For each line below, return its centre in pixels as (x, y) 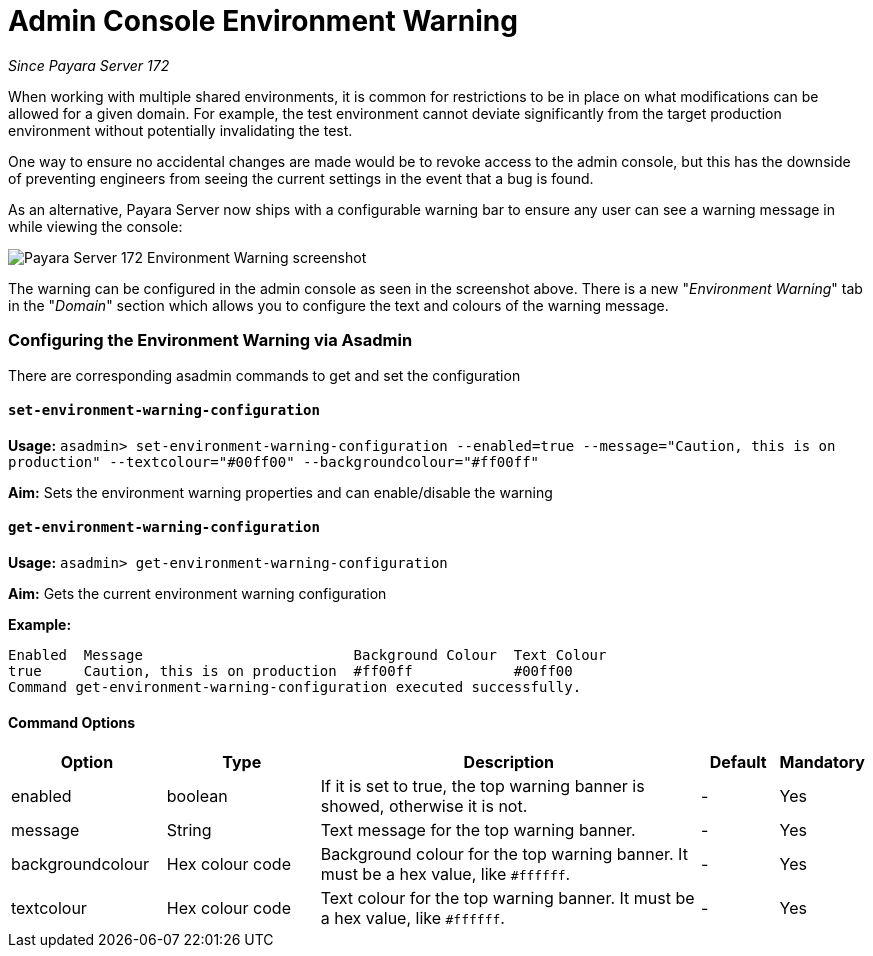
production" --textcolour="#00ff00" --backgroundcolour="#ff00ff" (274, 461)
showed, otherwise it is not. (424, 806)
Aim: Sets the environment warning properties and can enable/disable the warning (280, 492)
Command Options (72, 722)
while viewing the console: (95, 226)
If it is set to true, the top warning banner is (482, 786)
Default (738, 762)
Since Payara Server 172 (89, 65)
